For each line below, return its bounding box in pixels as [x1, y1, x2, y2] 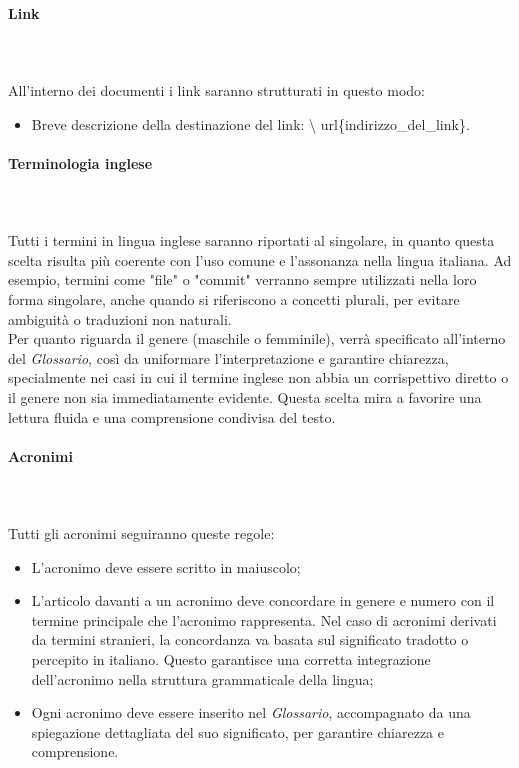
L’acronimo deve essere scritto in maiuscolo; [31, 556, 301, 577]
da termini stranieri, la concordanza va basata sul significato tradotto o [31, 629, 469, 650]
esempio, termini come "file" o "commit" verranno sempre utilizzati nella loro [8, 269, 477, 290]
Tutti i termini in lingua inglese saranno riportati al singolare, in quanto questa [8, 230, 495, 251]
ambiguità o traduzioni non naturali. [8, 308, 232, 329]
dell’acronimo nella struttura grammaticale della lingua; [31, 668, 374, 689]
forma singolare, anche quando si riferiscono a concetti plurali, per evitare [8, 288, 460, 309]
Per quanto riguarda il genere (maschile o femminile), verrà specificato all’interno [8, 328, 506, 349]
